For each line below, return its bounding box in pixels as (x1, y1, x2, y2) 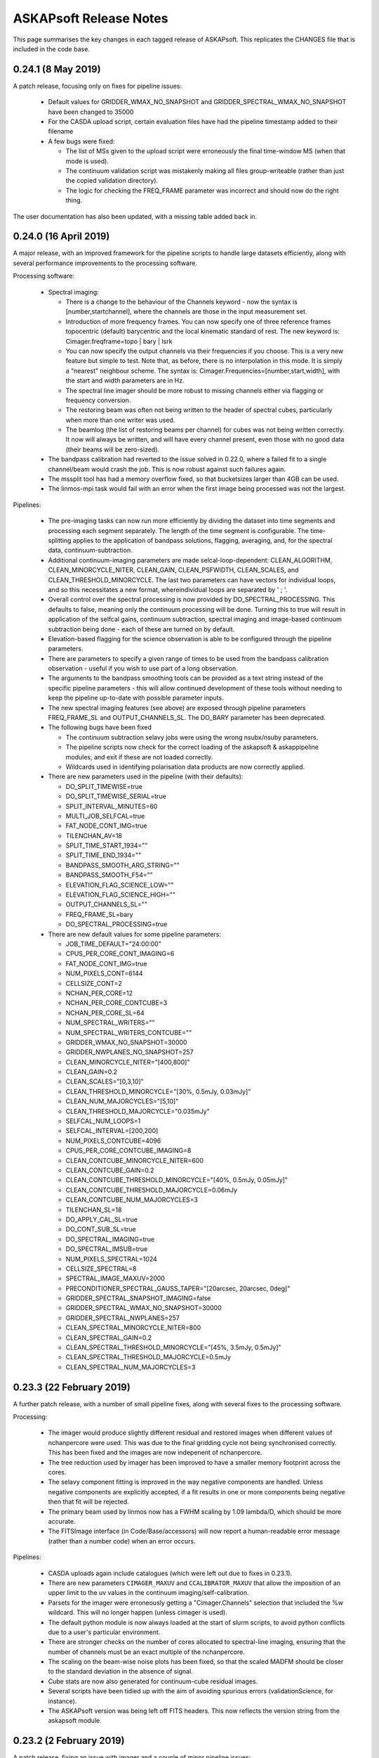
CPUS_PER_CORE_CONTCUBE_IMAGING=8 (65, 1146, 192, 1155)
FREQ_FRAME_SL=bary (65, 910, 133, 918)
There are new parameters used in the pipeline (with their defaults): (48, 772, 244, 781)
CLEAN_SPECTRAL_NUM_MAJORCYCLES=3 (65, 1363, 196, 1371)
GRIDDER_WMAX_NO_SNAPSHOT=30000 (65, 1038, 187, 1046)
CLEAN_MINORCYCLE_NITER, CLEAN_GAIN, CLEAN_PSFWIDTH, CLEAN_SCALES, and (48, 566, 299, 575)
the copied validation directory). (65, 177, 158, 185)
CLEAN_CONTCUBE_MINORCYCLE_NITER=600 (65, 1156, 204, 1164)
